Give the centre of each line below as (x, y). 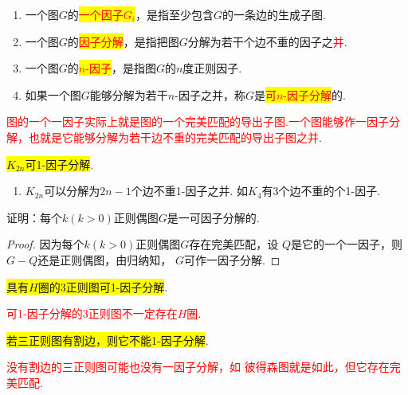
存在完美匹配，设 (234, 244)
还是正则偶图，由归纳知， (105, 259)
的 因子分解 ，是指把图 (123, 41)
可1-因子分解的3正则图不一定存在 (92, 313)
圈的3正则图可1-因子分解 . (103, 286)
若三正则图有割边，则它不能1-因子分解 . (108, 340)
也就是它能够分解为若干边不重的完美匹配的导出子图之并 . (175, 137)
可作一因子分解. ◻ (232, 259)
